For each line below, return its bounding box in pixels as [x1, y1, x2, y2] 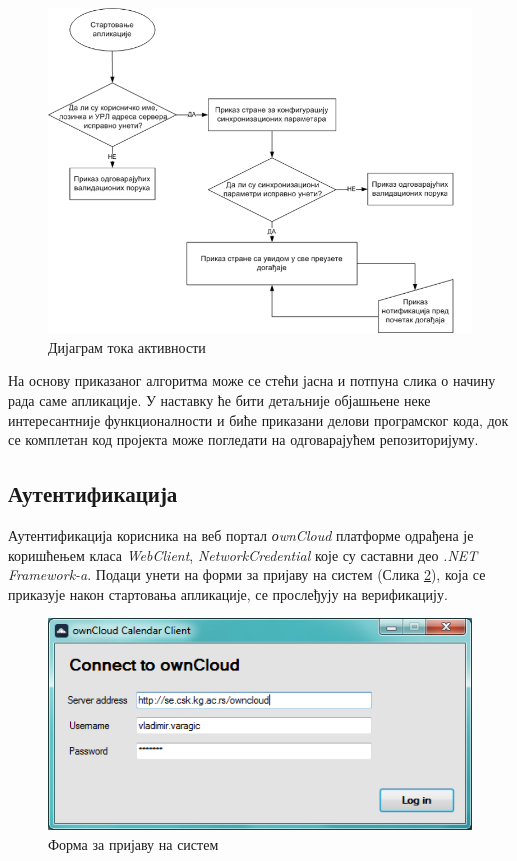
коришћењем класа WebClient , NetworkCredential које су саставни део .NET [8, 544, 478, 565]
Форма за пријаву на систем [48, 834, 219, 855]
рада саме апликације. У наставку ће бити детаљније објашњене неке [8, 390, 431, 411]
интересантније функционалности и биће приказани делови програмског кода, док [8, 409, 509, 430]
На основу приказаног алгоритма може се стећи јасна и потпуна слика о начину [8, 370, 496, 391]
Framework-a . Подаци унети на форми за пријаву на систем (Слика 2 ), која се [8, 564, 486, 585]
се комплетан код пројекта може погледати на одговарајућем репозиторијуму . [8, 429, 479, 450]
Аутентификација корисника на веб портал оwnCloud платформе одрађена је [8, 525, 474, 546]
